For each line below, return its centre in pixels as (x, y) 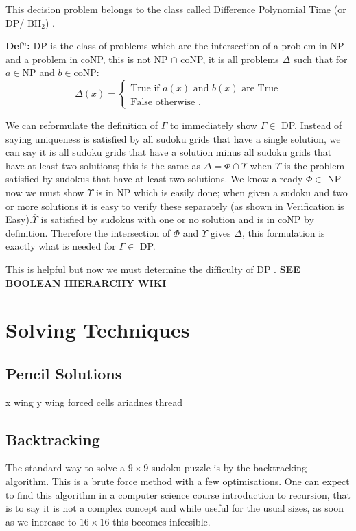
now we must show (45, 192)
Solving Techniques (98, 330)
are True (260, 88)
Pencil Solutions (64, 373)
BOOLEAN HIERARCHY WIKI (86, 282)
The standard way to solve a (66, 468)
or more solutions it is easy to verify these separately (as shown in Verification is (175, 205)
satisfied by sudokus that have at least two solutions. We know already (154, 179)
